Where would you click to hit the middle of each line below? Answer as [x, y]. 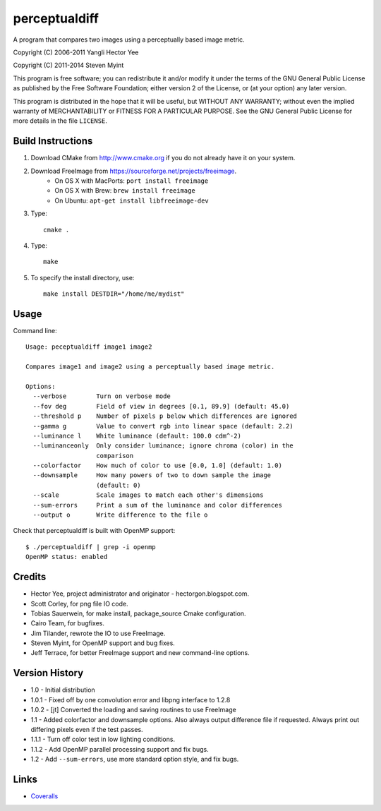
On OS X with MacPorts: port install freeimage [132, 181]
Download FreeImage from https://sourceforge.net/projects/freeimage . [133, 171]
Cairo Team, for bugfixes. [68, 623]
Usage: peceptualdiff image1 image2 [89, 347]
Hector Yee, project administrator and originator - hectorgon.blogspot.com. [140, 594]
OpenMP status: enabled [67, 557]
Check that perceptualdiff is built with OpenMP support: [94, 531]
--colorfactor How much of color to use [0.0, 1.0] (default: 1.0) [157, 465]
